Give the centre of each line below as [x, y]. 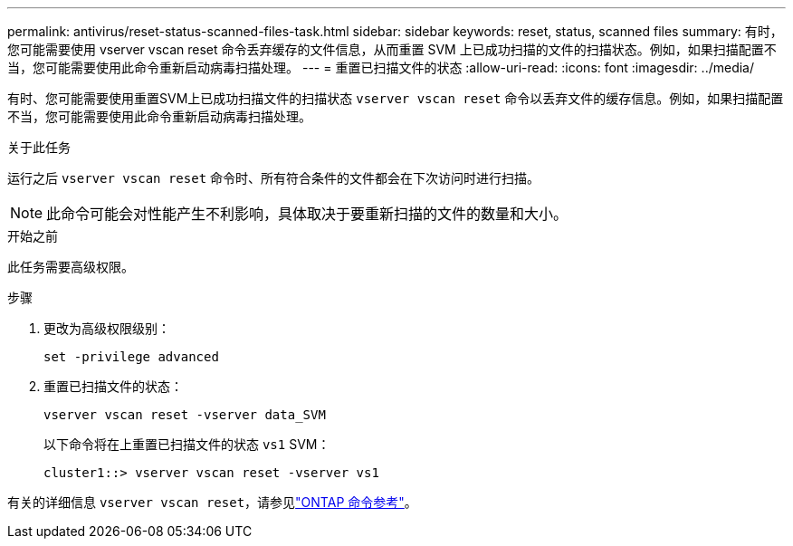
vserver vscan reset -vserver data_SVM [185, 415]
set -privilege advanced [131, 357]
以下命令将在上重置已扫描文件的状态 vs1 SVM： [187, 444]
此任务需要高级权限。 [71, 267]
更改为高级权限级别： [107, 328]
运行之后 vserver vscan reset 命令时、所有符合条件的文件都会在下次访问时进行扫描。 [274, 178]
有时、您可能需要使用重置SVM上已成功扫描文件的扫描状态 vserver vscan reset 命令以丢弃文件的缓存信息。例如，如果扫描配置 [396, 98]
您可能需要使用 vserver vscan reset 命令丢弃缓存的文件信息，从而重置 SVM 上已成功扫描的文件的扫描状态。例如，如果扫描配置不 [392, 49]
